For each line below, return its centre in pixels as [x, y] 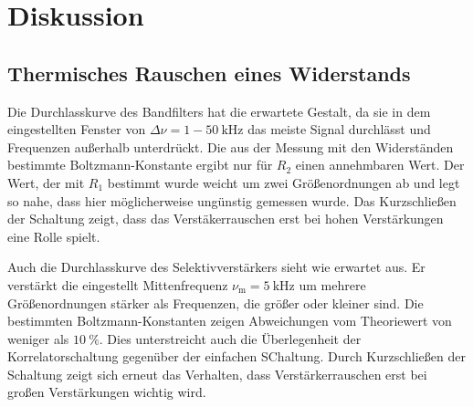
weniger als [38, 338]
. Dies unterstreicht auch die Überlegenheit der [230, 338]
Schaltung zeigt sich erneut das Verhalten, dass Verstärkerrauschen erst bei [217, 374]
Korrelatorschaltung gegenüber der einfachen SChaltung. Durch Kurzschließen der [236, 356]
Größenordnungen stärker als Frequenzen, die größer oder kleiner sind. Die [215, 303]
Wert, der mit [46, 182]
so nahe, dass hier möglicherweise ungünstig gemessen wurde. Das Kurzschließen [232, 200]
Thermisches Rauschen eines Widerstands [209, 73]
